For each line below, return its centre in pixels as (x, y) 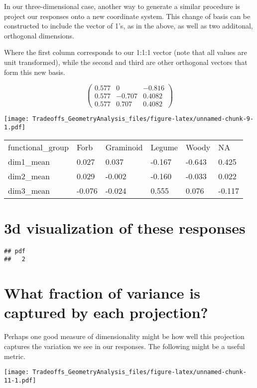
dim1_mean (29, 161)
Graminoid (124, 147)
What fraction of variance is (102, 293)
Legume (164, 147)
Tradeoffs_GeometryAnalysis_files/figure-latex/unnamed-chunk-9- (143, 119)
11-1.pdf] (20, 380)
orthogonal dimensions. (39, 35)
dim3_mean (29, 190)
